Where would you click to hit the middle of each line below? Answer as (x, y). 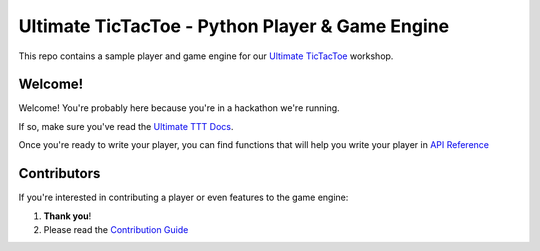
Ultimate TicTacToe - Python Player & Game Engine (234, 26)
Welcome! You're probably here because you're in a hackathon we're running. (179, 108)
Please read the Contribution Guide (116, 229)
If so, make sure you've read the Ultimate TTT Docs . (126, 126)
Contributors (59, 173)
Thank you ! (67, 216)
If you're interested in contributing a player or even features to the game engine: (183, 197)
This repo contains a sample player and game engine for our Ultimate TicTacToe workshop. (206, 56)
